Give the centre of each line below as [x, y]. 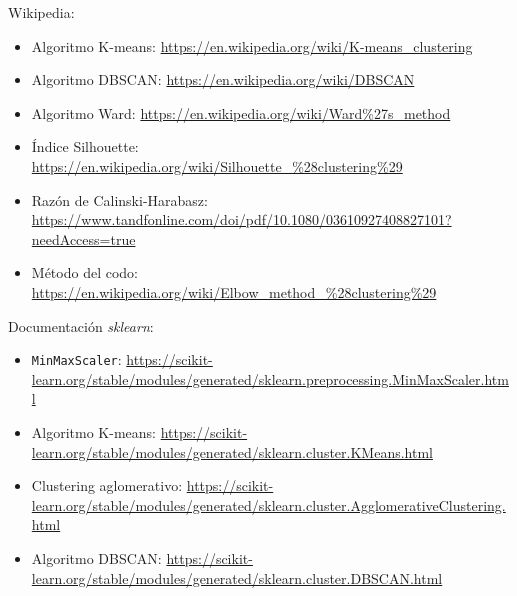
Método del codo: [84, 272]
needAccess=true [83, 238]
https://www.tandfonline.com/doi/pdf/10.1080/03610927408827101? [241, 219]
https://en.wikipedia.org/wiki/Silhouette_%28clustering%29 [217, 165]
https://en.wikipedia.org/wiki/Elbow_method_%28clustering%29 [234, 291]
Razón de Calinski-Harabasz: [119, 199]
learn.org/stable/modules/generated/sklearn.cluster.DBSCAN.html [237, 577]
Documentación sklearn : [81, 325]
